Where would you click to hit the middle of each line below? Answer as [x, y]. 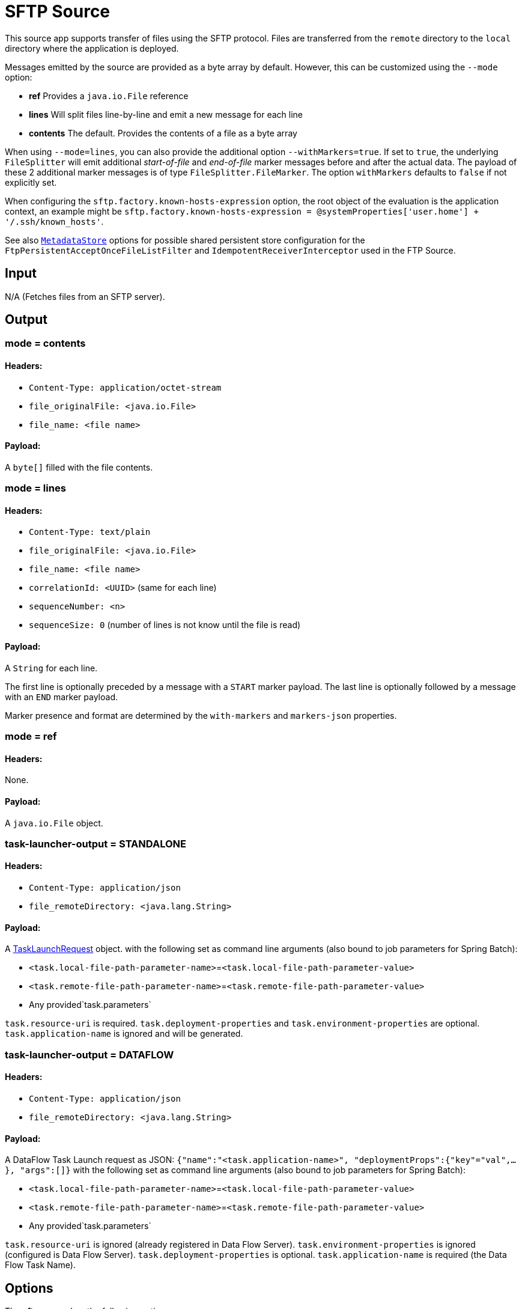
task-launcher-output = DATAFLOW [90, 1054]
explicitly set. [31, 182]
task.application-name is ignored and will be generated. [124, 1034]
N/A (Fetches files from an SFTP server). [85, 296]
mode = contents [45, 343]
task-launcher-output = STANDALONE [96, 844]
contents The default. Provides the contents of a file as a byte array [163, 133]
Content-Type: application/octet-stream [125, 387]
